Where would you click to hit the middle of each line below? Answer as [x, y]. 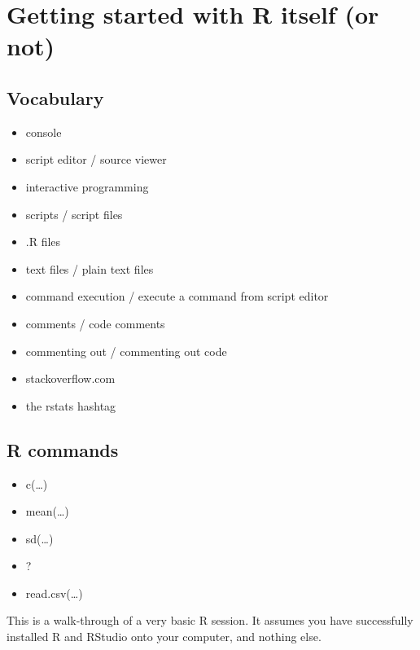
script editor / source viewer [96, 159]
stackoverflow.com [70, 378]
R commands [63, 449]
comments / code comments [95, 323]
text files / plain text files [90, 268]
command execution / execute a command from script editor [177, 296]
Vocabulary [55, 97]
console [44, 132]
